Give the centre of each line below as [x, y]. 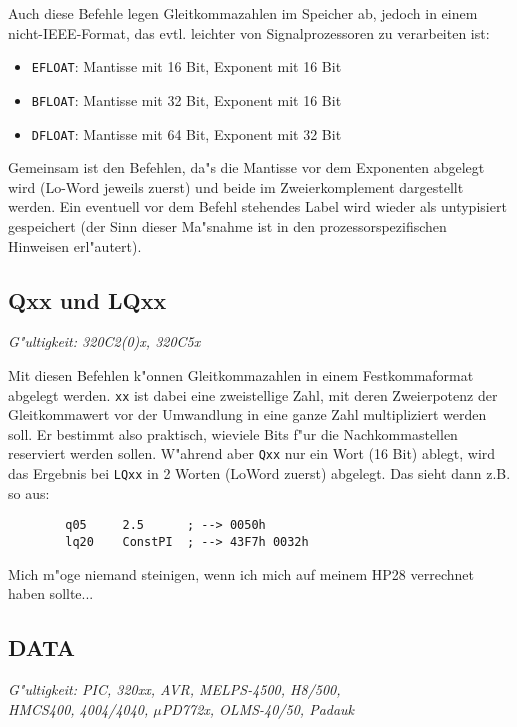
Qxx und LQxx [87, 299]
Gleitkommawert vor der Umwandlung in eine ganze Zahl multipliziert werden [247, 414]
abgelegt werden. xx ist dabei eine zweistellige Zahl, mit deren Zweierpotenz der [253, 394]
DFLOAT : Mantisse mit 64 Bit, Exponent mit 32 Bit [186, 133]
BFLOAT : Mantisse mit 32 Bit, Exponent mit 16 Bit [186, 99]
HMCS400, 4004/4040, [78, 708]
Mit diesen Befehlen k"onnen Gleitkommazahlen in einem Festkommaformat [241, 374]
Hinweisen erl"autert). [75, 245]
